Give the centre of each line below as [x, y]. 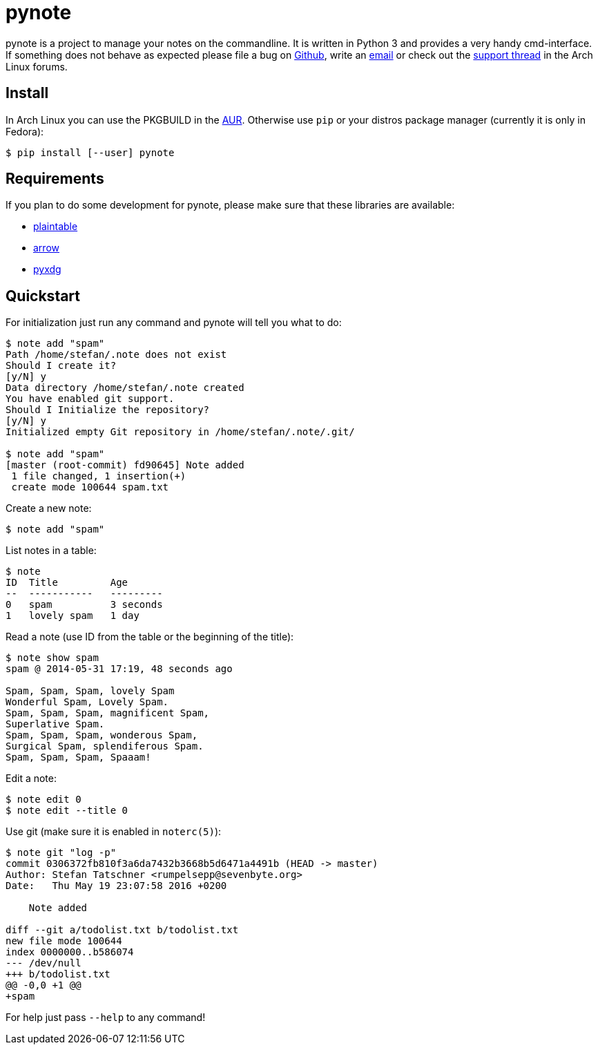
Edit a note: [31, 779]
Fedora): [25, 131]
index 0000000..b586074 [70, 952]
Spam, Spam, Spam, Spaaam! [78, 757]
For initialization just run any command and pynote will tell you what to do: [174, 323]
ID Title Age [67, 583]
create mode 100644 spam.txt [90, 487]
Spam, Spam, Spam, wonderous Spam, [102, 735]
